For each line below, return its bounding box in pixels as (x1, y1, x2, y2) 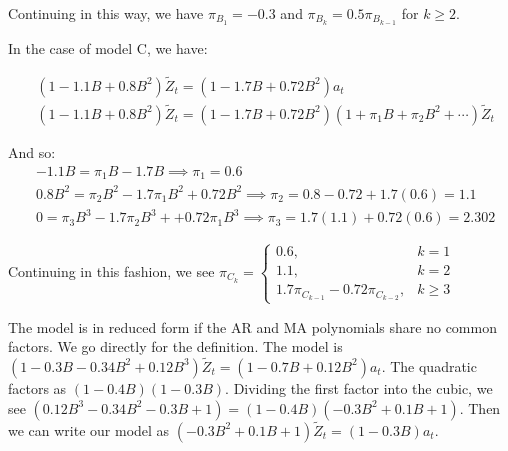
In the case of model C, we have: (8, 37, 208, 58)
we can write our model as (8, 419, 170, 440)
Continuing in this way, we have (8, 3, 204, 23)
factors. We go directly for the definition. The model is (8, 336, 343, 357)
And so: (8, 141, 56, 162)
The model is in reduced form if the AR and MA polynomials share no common (8, 316, 497, 337)
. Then (459, 397, 501, 418)
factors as (8, 377, 67, 398)
